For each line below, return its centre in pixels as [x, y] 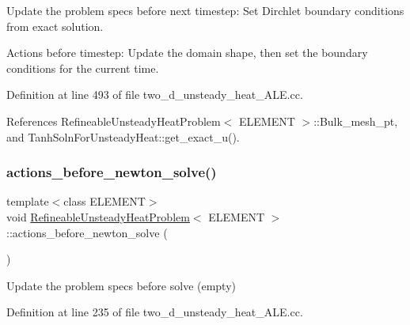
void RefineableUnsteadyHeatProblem [98, 216]
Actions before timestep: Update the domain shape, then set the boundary [187, 53]
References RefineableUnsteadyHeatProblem [114, 121]
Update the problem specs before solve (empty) [121, 285]
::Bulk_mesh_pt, [356, 121]
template [28, 201]
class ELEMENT [104, 201]
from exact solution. [55, 26]
